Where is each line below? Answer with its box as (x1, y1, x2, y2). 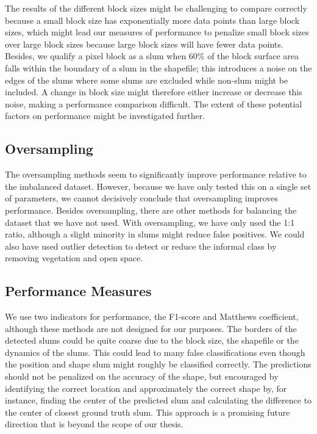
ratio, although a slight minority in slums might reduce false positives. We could (5, 228, 305, 241)
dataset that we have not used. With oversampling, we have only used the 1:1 (5, 215, 295, 228)
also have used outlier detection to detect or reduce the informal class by (5, 239, 277, 252)
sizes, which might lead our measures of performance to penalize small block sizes (5, 26, 309, 38)
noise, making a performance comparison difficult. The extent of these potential (5, 97, 302, 110)
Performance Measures (5, 281, 152, 300)
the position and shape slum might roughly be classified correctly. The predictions (5, 358, 312, 371)
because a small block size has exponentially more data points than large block (5, 13, 300, 26)
